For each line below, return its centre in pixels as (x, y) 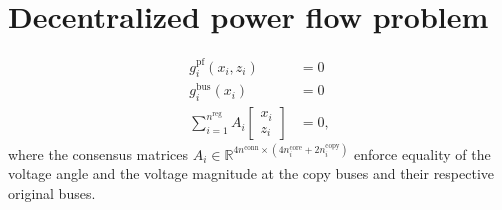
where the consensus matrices (98, 153)
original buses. (52, 193)
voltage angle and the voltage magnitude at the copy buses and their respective (251, 173)
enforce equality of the (422, 153)
